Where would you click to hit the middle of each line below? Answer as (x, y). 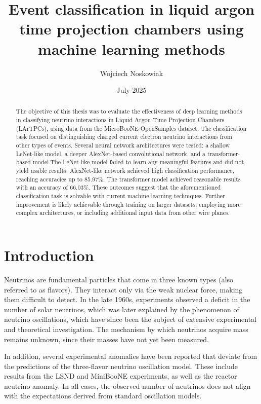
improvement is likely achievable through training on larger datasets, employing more (128, 204)
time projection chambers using (132, 29)
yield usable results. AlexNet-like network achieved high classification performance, (125, 171)
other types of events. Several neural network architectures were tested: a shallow (123, 145)
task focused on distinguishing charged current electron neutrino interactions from (124, 137)
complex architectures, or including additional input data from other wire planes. (123, 213)
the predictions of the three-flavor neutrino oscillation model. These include (121, 366)
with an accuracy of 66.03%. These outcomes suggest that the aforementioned (118, 187)
